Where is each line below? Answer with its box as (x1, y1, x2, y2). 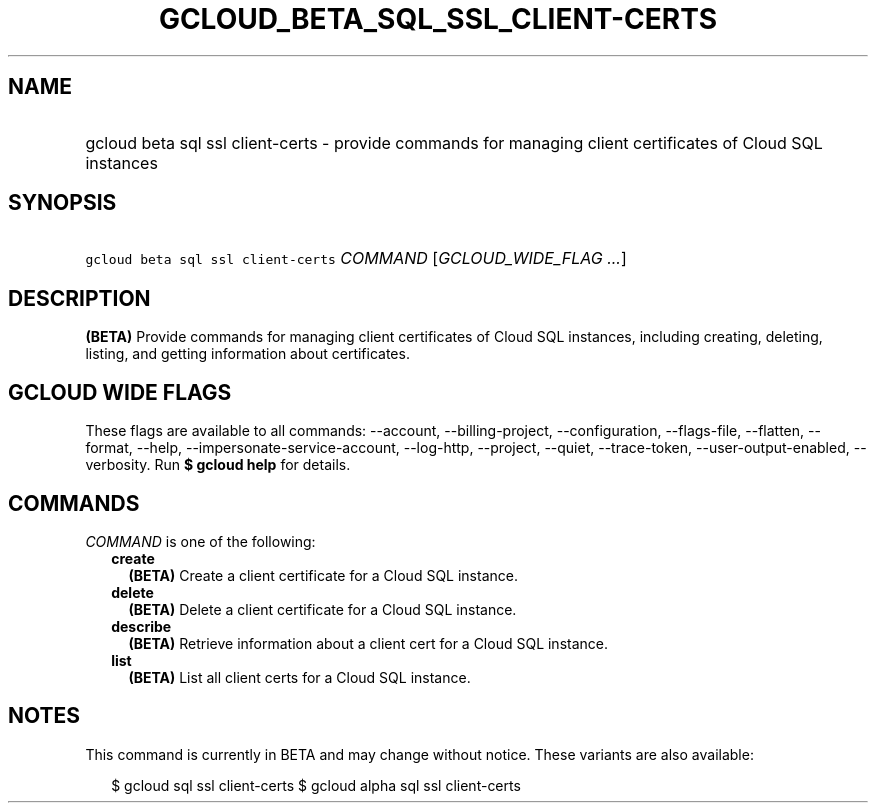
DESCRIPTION (8, 285, 151, 311)
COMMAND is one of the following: (85, 532, 316, 550)
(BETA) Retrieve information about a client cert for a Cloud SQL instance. (128, 634, 609, 652)
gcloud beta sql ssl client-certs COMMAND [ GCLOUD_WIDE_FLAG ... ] (85, 248, 627, 269)
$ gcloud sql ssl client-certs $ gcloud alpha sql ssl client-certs (111, 776, 521, 794)
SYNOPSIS (8, 190, 117, 216)
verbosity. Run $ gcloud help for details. (85, 456, 351, 474)
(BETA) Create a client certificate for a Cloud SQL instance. (128, 566, 518, 584)
